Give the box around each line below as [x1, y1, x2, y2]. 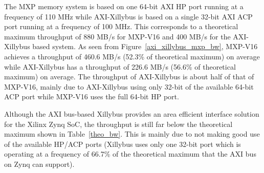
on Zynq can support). [4, 158, 75, 169]
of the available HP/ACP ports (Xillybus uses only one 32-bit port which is [4, 138, 241, 149]
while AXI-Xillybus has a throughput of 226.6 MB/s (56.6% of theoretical [4, 61, 236, 72]
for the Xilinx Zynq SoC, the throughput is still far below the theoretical [4, 118, 233, 129]
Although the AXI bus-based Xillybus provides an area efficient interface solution [4, 108, 259, 119]
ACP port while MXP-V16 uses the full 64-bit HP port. [4, 91, 179, 102]
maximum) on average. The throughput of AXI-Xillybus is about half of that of [4, 71, 254, 82]
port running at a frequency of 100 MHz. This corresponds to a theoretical [4, 21, 238, 32]
